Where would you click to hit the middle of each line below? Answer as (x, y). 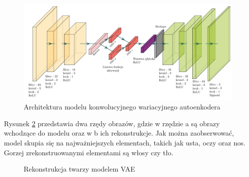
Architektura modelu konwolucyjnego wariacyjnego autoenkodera (122, 107)
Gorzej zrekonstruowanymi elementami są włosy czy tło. (89, 152)
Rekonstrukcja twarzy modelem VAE (79, 169)
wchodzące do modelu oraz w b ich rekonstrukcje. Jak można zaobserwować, (119, 133)
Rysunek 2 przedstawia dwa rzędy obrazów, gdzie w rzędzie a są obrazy (112, 123)
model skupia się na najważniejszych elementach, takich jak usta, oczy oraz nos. (125, 142)
